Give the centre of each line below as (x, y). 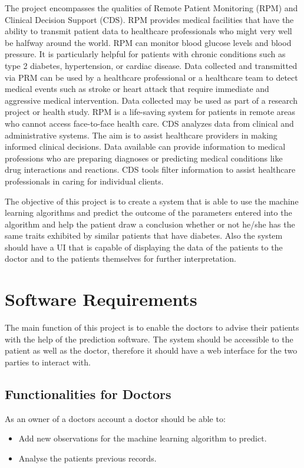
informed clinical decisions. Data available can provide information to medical (145, 146)
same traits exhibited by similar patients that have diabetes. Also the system (144, 235)
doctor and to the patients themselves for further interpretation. (120, 258)
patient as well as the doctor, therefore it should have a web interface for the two (151, 350)
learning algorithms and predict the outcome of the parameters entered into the (148, 212)
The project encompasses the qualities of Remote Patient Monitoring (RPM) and (151, 8)
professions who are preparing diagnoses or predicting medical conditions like (144, 158)
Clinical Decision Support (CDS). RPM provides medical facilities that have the (149, 19)
